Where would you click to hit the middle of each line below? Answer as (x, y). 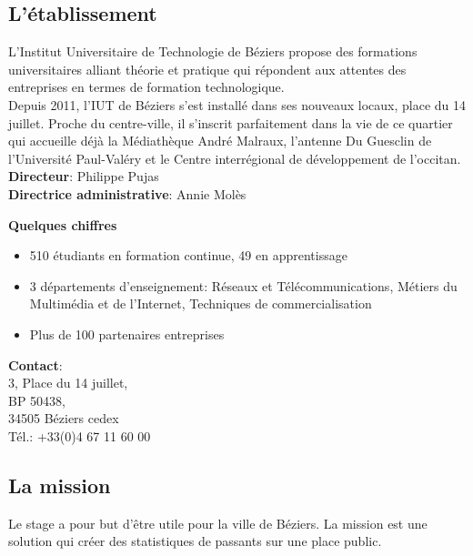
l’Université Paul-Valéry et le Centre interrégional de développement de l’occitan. (235, 158)
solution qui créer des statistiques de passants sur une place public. (195, 541)
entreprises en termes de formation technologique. (146, 87)
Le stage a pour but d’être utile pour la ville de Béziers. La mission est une (218, 523)
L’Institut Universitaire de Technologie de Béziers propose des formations (213, 51)
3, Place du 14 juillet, (68, 383)
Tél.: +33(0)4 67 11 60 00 (80, 435)
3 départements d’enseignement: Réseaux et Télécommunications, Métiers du (243, 285)
